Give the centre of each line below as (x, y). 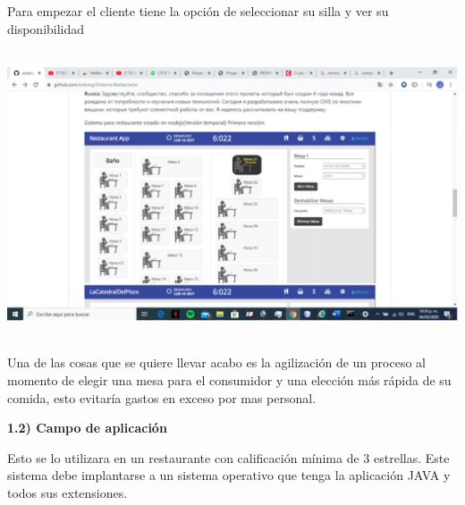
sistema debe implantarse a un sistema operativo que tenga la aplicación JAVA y (229, 475)
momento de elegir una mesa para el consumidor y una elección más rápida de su (229, 379)
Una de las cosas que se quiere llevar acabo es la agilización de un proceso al (216, 362)
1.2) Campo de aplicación (87, 428)
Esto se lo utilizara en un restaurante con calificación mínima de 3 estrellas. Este (228, 457)
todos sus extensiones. (68, 492)
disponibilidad (46, 28)
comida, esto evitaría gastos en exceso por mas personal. (162, 397)
